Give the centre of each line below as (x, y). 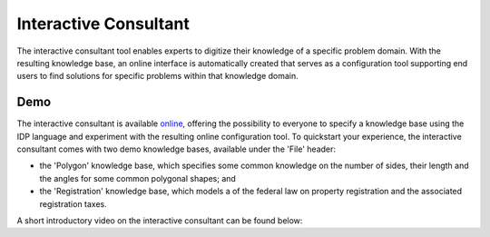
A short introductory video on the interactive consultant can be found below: (160, 220)
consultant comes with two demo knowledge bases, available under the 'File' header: (176, 149)
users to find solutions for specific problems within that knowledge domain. (157, 76)
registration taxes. (73, 203)
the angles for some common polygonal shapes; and (137, 178)
